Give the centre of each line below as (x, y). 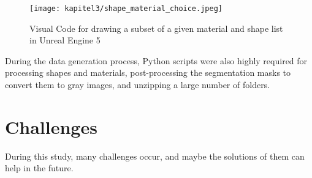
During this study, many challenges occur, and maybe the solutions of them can (155, 156)
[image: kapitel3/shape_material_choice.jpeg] (126, 9)
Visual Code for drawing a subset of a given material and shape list (156, 28)
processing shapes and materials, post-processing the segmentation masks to (148, 72)
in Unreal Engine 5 (65, 40)
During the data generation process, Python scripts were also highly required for (156, 60)
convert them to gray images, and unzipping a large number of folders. (138, 85)
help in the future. (39, 168)
